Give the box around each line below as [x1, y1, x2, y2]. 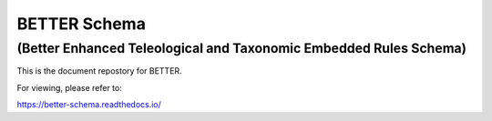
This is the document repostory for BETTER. [16, 66, 182, 76]
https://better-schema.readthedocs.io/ [16, 99, 161, 110]
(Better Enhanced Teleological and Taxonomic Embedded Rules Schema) [16, 40, 467, 56]
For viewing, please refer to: [16, 82, 122, 93]
